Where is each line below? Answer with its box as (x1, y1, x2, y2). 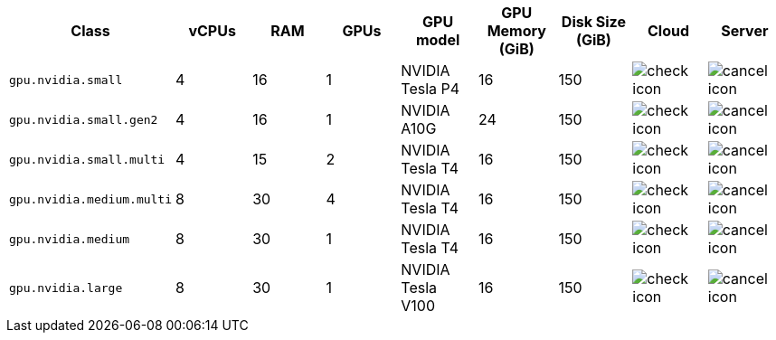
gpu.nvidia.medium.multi (9, 192, 173, 206)
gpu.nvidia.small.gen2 (9, 112, 158, 127)
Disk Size (561, 13, 626, 31)
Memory (487, 22, 546, 40)
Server (721, 22, 769, 40)
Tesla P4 (401, 80, 460, 98)
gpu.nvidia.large (9, 280, 123, 295)
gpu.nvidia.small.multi (9, 152, 166, 166)
